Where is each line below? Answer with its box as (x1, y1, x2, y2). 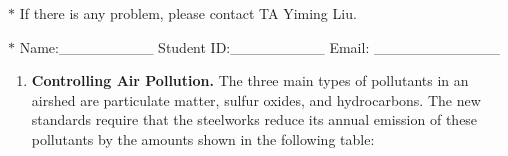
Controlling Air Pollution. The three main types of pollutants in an (31, 70, 469, 91)
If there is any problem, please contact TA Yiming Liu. (19, 3, 357, 23)
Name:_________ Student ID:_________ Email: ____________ (19, 36, 500, 57)
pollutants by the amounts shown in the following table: (31, 128, 375, 149)
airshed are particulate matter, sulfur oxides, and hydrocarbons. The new (31, 89, 481, 110)
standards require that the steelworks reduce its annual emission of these (31, 109, 478, 130)
